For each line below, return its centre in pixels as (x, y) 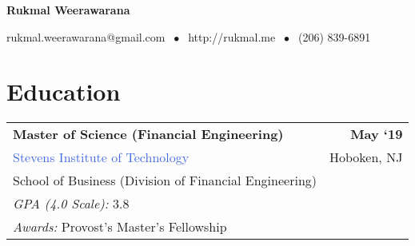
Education (64, 91)
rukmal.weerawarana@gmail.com (86, 36)
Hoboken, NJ (366, 157)
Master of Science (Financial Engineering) (148, 134)
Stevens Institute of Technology (101, 157)
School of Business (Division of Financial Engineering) (165, 181)
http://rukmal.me (232, 36)
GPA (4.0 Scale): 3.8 (71, 204)
